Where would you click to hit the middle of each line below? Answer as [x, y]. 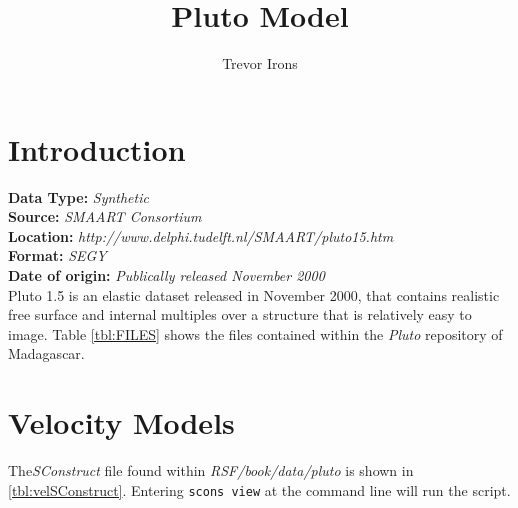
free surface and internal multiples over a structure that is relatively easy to [240, 314]
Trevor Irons [260, 63]
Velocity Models [121, 422]
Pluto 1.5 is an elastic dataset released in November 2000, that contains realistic [254, 294]
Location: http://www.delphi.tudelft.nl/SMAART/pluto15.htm [201, 235]
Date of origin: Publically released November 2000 [166, 275]
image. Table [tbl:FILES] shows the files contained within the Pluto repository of [255, 333]
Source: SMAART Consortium [105, 216]
